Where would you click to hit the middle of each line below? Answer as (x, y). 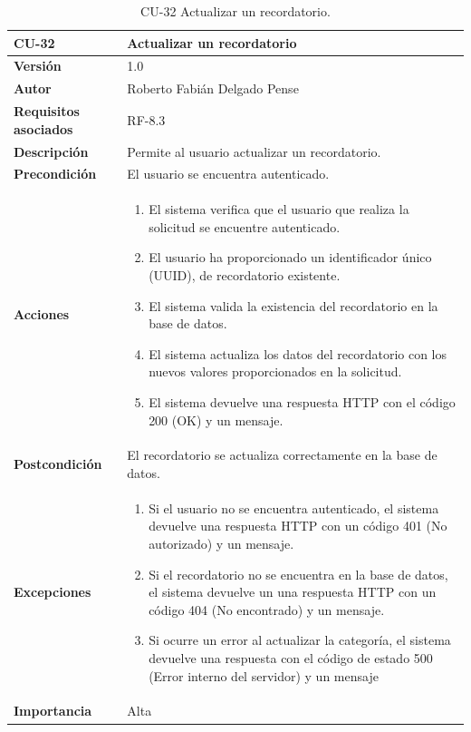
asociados (43, 128)
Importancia (53, 711)
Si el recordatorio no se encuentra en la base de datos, (298, 574)
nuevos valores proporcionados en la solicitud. (275, 371)
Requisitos (47, 111)
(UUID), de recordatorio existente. (245, 275)
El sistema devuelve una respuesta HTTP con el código (302, 402)
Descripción (51, 151)
